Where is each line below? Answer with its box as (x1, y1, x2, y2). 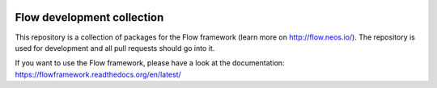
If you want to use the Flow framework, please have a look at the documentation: (15, 58, 285, 68)
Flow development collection (15, 10, 164, 24)
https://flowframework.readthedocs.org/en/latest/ (15, 69, 181, 79)
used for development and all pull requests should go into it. (15, 43, 215, 52)
